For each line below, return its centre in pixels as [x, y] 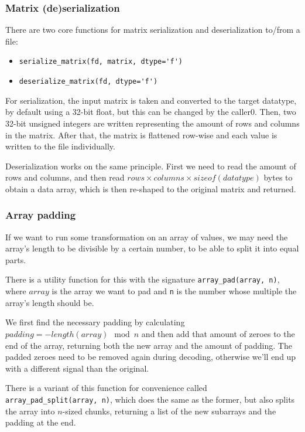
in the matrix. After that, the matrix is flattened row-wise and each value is [141, 135]
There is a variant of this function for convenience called [106, 388]
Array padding [41, 215]
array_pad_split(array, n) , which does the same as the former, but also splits [150, 399]
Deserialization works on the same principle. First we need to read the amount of [151, 166]
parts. [16, 259]
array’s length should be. [50, 302]
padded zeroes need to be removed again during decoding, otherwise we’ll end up [151, 357]
